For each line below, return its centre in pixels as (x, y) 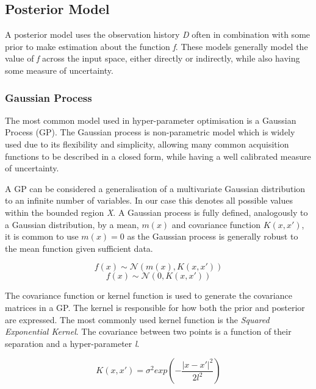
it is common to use (42, 236)
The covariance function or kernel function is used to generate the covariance (149, 295)
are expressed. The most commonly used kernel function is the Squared (137, 319)
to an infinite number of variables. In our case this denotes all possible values (149, 200)
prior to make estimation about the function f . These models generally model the (156, 46)
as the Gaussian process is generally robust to (213, 236)
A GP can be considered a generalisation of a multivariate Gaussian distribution (155, 188)
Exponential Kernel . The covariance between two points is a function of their (148, 331)
